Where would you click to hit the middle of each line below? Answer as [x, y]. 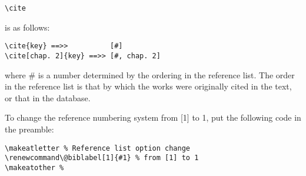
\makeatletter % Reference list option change [97, 148]
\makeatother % [34, 167]
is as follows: [27, 27]
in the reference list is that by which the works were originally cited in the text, [148, 86]
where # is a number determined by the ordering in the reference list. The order [150, 74]
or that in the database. [48, 97]
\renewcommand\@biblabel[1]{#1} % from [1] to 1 [102, 158]
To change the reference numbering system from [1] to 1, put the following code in [153, 117]
